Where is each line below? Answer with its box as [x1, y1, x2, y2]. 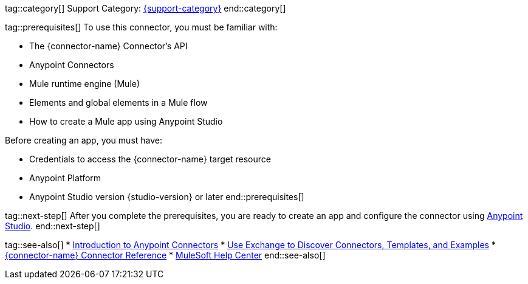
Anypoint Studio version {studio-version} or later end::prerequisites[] [29, 192, 304, 202]
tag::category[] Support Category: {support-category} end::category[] [5, 3, 286, 13]
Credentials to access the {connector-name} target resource [29, 154, 271, 164]
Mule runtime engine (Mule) [29, 78, 140, 89]
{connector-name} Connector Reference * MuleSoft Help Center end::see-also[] [5, 250, 326, 260]
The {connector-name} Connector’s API [29, 41, 188, 51]
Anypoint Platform [29, 173, 101, 183]
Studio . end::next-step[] [5, 221, 100, 231]
